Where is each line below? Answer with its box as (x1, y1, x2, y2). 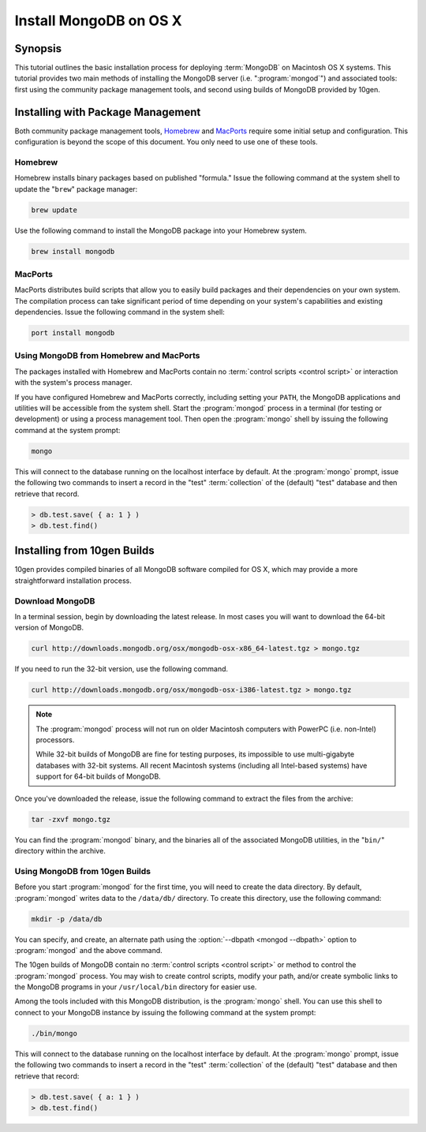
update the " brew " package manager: (14, 184, 138, 193)
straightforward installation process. (14, 576, 132, 585)
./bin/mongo (31, 1029, 78, 1037)
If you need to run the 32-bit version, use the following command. (14, 664, 229, 674)
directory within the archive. (14, 846, 106, 855)
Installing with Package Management (14, 105, 201, 118)
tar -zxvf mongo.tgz (31, 815, 110, 824)
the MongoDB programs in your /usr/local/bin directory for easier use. (14, 982, 257, 992)
